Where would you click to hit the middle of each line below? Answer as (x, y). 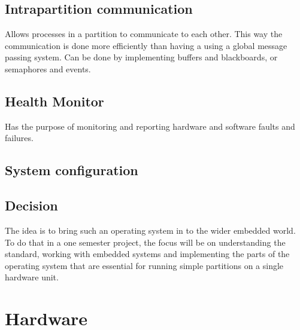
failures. (19, 138)
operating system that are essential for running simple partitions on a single (144, 265)
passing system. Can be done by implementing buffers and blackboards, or (141, 57)
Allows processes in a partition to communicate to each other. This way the (144, 34)
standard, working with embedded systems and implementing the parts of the (147, 254)
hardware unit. (32, 277)
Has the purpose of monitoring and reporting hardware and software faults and (150, 126)
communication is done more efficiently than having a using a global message (146, 45)
